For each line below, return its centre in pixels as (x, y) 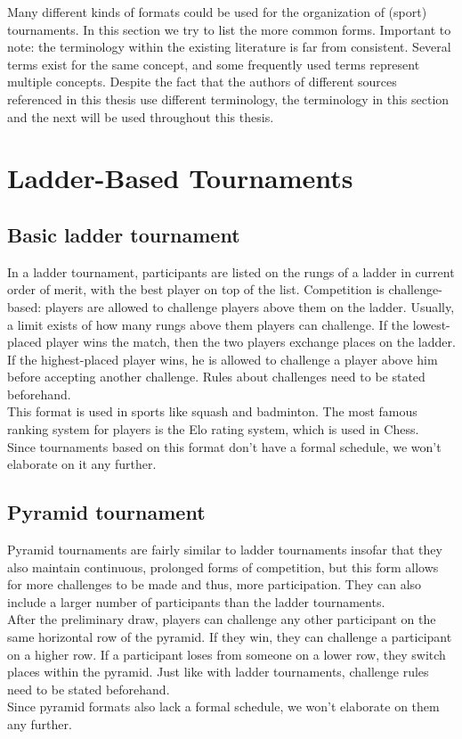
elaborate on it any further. (82, 464)
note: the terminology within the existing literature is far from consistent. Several (229, 47)
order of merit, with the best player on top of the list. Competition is (196, 289)
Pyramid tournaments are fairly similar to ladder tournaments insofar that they (225, 550)
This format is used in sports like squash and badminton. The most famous (212, 411)
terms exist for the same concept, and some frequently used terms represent (214, 64)
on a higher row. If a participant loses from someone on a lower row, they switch (227, 654)
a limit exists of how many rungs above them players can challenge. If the (208, 324)
